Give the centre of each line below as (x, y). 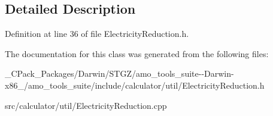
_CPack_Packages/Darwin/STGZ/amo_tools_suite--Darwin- (119, 73)
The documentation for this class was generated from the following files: (137, 53)
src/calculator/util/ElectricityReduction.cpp (86, 105)
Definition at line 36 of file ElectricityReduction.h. (97, 34)
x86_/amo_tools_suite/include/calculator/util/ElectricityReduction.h (135, 85)
